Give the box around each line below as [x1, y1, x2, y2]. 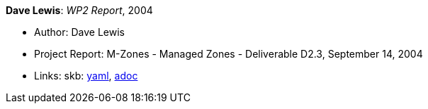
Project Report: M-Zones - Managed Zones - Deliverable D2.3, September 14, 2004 [34, 48, 423, 60]
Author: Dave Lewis [34, 26, 125, 38]
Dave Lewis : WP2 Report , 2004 [6, 4, 153, 16]
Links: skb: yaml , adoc [34, 70, 138, 82]
